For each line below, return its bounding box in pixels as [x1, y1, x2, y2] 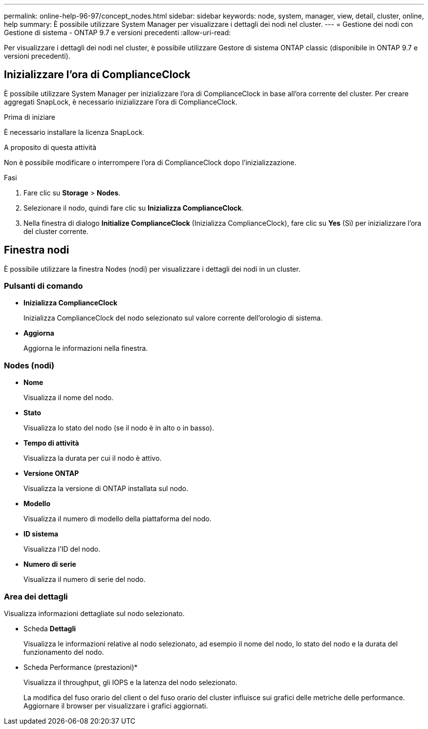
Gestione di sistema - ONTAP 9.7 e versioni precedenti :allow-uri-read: [4, 28, 231, 37]
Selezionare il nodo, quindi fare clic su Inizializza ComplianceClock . [23, 203, 244, 212]
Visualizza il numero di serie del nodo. [23, 575, 146, 584]
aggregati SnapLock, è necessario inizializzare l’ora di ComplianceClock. [4, 97, 237, 106]
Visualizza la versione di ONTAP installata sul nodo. [23, 484, 189, 493]
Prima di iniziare [4, 112, 55, 121]
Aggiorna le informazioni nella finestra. [23, 344, 148, 353]
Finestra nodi [4, 244, 69, 257]
